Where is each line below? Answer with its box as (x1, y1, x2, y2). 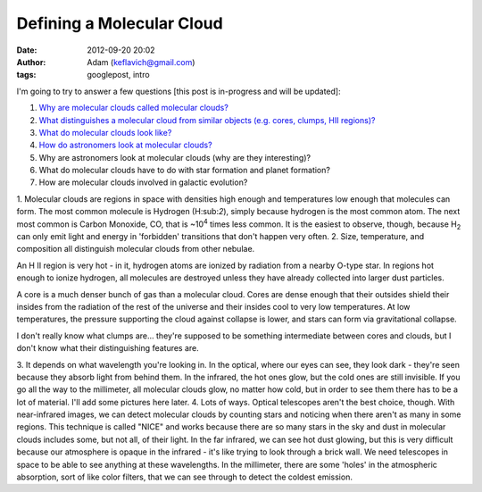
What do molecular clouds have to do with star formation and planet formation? (38, 165, 330, 176)
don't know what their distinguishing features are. (16, 343, 200, 354)
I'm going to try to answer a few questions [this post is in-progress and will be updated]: (16, 86, 341, 96)
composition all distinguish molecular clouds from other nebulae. (16, 244, 255, 254)
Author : (16, 56, 46, 67)
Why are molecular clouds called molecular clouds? (38, 103, 229, 113)
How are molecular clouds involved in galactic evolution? (38, 177, 248, 188)
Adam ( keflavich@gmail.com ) (87, 56, 195, 67)
